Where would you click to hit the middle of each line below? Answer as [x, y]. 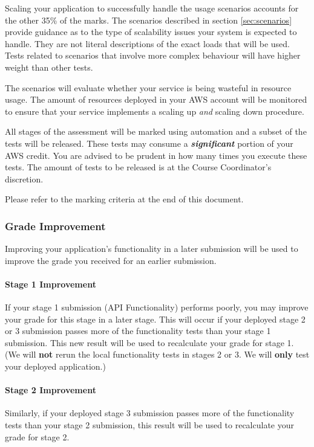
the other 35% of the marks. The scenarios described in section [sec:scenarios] [149, 20]
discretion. [24, 178]
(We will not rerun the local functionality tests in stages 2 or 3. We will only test [157, 354]
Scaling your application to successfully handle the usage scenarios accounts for [152, 8]
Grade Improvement [55, 226]
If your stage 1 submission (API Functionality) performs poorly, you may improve [157, 307]
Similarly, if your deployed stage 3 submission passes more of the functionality [150, 413]
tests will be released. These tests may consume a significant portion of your [149, 143]
